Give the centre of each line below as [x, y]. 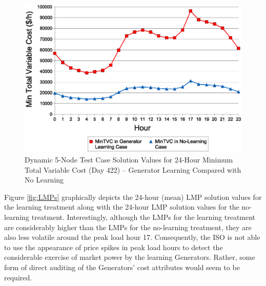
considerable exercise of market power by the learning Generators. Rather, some [130, 257]
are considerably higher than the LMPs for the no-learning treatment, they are [128, 227]
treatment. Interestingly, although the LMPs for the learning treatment [144, 217]
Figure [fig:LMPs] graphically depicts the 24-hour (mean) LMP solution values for [133, 197]
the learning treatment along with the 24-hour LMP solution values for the [122, 207]
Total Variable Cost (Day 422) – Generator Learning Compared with [133, 169]
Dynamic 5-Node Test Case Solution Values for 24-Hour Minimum [129, 160]
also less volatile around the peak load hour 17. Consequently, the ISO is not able [132, 237]
